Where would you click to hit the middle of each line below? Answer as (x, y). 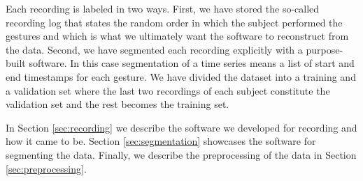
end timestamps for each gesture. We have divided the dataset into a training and (181, 76)
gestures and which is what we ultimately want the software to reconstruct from (177, 36)
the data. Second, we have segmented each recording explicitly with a (154, 49)
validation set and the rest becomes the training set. (118, 104)
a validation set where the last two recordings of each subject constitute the (168, 90)
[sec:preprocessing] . (46, 168)
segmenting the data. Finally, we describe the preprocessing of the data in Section (181, 154)
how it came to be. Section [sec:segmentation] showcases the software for (161, 141)
